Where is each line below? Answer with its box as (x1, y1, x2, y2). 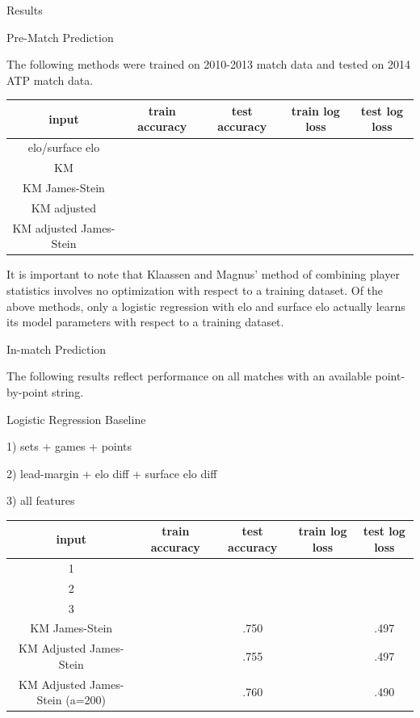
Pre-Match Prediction (6, 28, 114, 45)
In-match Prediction (6, 340, 107, 357)
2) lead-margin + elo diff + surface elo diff (6, 464, 217, 481)
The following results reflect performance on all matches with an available (6, 367, 372, 384)
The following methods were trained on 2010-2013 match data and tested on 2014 (6, 56, 410, 73)
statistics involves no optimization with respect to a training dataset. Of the (6, 281, 384, 298)
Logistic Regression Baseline (6, 410, 146, 427)
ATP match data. (6, 71, 94, 88)
